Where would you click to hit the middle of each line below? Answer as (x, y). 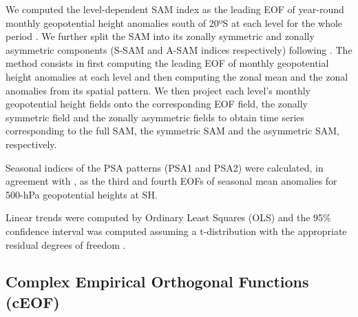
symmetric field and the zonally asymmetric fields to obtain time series (155, 117)
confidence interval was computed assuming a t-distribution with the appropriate (176, 231)
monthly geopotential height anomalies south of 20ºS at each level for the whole (174, 22)
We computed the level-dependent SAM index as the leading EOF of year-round (175, 9)
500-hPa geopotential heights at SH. (82, 194)
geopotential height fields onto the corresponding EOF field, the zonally (157, 104)
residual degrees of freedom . (66, 244)
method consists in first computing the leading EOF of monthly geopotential (167, 63)
